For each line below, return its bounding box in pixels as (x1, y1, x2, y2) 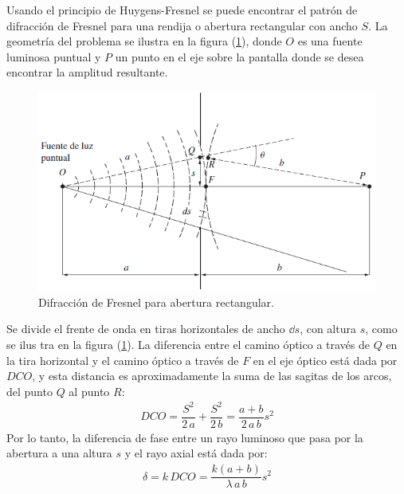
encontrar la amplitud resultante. (6, 64, 168, 80)
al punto (69, 382, 110, 399)
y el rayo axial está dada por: (124, 445, 268, 461)
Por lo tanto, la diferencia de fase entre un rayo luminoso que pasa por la (6, 429, 363, 445)
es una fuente (297, 33, 363, 49)
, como (365, 320, 398, 337)
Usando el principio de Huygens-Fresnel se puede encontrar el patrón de (6, 2, 358, 18)
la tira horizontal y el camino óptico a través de (6, 351, 239, 368)
